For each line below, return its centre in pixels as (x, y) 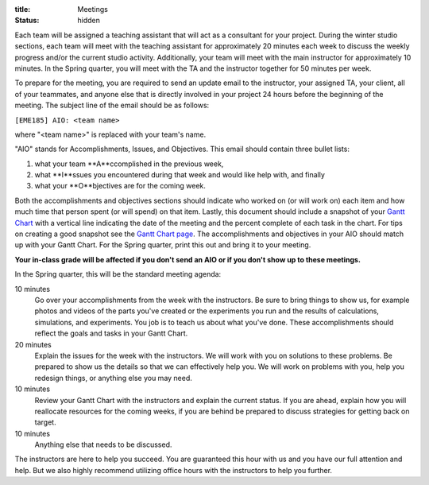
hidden (89, 21)
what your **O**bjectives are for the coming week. (120, 186)
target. (45, 422)
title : (23, 9)
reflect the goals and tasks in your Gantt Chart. (111, 333)
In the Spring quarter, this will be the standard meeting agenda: (118, 274)
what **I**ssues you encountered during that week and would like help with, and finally (180, 175)
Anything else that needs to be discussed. (103, 444)
